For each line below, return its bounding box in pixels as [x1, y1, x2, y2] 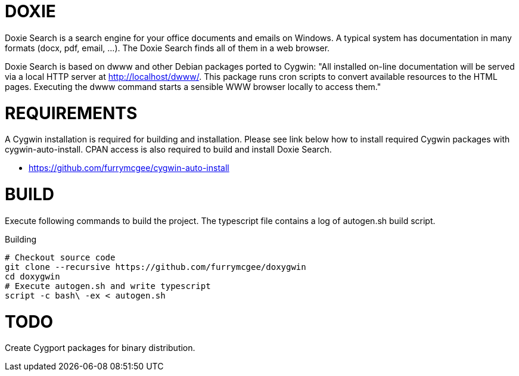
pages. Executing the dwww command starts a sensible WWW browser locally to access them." [5, 81, 381, 92]
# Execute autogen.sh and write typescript [5, 281, 211, 291]
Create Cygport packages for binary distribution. [5, 343, 195, 353]
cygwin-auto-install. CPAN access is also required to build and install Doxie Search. [5, 144, 332, 155]
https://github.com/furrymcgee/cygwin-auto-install [29, 163, 229, 173]
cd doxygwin [5, 271, 60, 281]
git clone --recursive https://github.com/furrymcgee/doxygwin [5, 262, 306, 272]
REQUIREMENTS [5, 102, 138, 123]
